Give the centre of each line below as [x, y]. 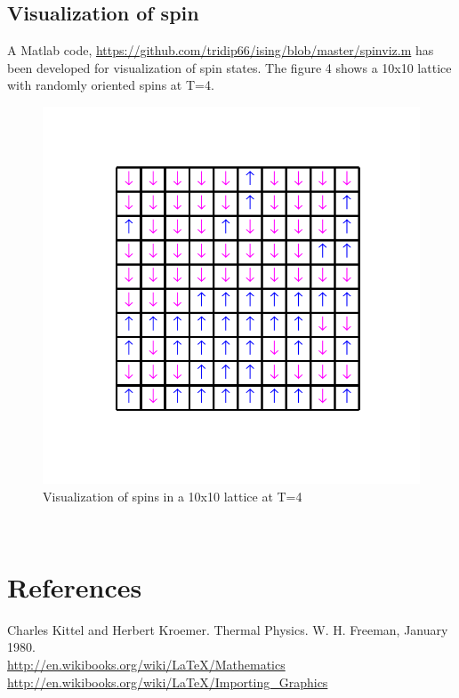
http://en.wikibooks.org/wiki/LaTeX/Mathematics [146, 665]
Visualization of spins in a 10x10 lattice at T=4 [173, 496]
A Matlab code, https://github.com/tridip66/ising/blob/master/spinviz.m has [221, 50]
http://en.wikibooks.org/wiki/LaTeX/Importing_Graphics [168, 682]
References [75, 586]
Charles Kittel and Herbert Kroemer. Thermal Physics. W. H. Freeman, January [228, 629]
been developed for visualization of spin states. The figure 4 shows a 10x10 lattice [229, 67]
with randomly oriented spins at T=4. [111, 85]
